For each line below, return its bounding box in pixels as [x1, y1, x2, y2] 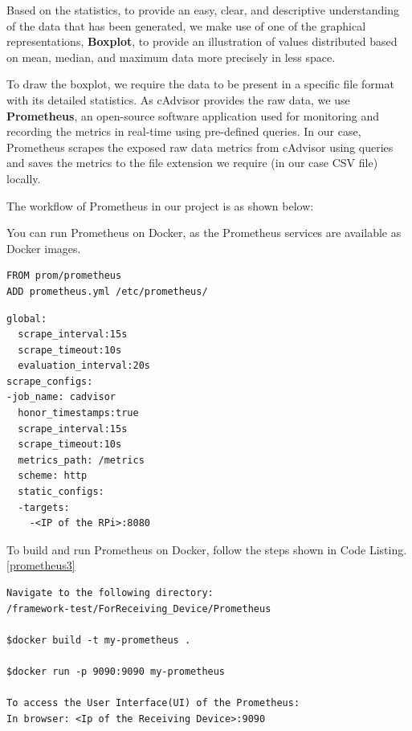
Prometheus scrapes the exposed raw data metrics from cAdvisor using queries [6, 138, 394, 155]
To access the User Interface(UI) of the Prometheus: [6, 697, 300, 709]
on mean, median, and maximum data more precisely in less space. [6, 48, 336, 65]
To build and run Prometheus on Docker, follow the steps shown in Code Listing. [6, 541, 407, 557]
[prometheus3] [6, 557, 75, 574]
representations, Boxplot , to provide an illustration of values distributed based [6, 33, 398, 50]
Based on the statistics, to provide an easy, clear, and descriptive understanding [6, 2, 399, 18]
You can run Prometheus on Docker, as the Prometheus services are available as [6, 224, 402, 241]
